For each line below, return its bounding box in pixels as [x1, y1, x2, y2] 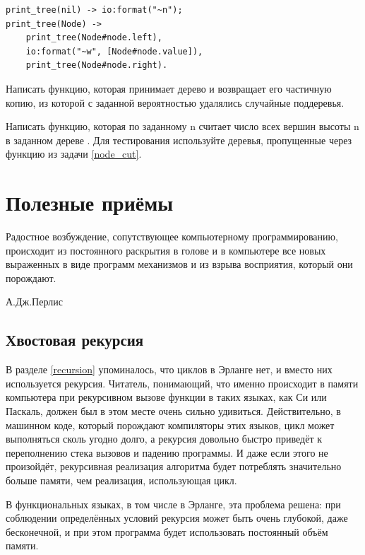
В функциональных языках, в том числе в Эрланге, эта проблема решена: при [6, 496, 341, 511]
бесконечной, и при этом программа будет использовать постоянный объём [6, 524, 328, 539]
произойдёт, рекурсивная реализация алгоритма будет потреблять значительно [6, 459, 342, 474]
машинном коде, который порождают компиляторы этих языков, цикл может [6, 417, 335, 432]
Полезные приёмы [6, 188, 174, 217]
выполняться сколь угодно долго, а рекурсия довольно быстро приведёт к [6, 431, 322, 446]
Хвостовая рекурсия [6, 329, 144, 351]
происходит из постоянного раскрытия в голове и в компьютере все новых [6, 243, 326, 257]
